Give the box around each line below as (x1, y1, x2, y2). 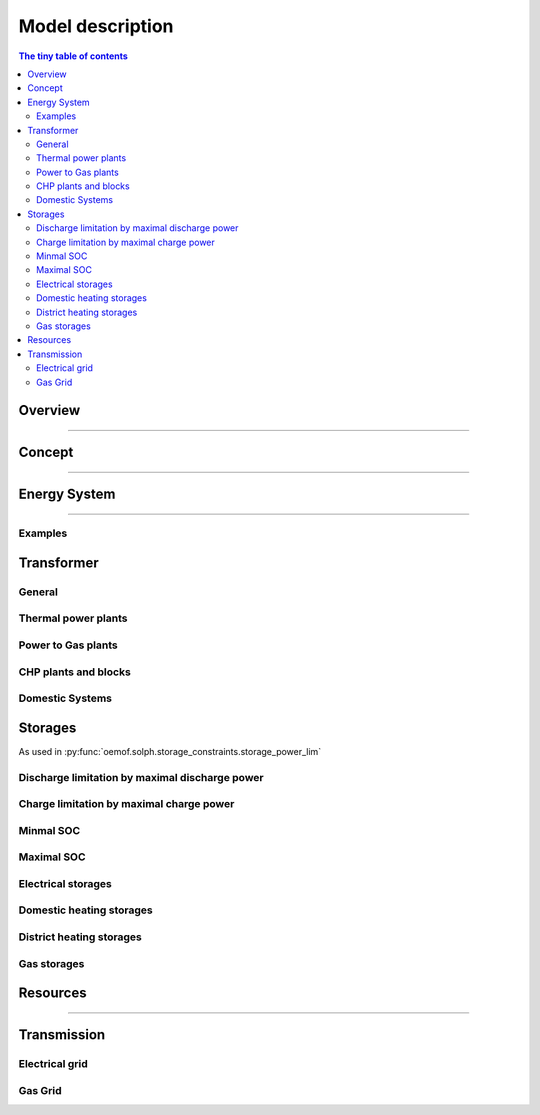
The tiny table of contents (18, 50, 129, 62)
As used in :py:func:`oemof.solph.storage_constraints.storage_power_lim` (18, 745, 322, 757)
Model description (18, 15, 174, 37)
